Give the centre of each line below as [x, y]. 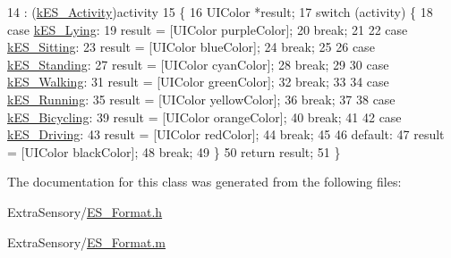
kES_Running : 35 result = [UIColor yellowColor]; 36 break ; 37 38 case [201, 99]
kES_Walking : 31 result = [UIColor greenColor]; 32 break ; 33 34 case [198, 82]
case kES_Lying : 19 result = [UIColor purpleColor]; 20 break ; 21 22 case [208, 29]
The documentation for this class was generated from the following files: [204, 182]
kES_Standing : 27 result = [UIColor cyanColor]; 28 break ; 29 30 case [198, 64]
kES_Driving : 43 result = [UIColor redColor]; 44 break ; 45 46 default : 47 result [226, 134]
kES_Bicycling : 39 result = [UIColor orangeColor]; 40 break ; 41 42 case [204, 117]
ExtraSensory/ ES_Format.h [85, 211]
